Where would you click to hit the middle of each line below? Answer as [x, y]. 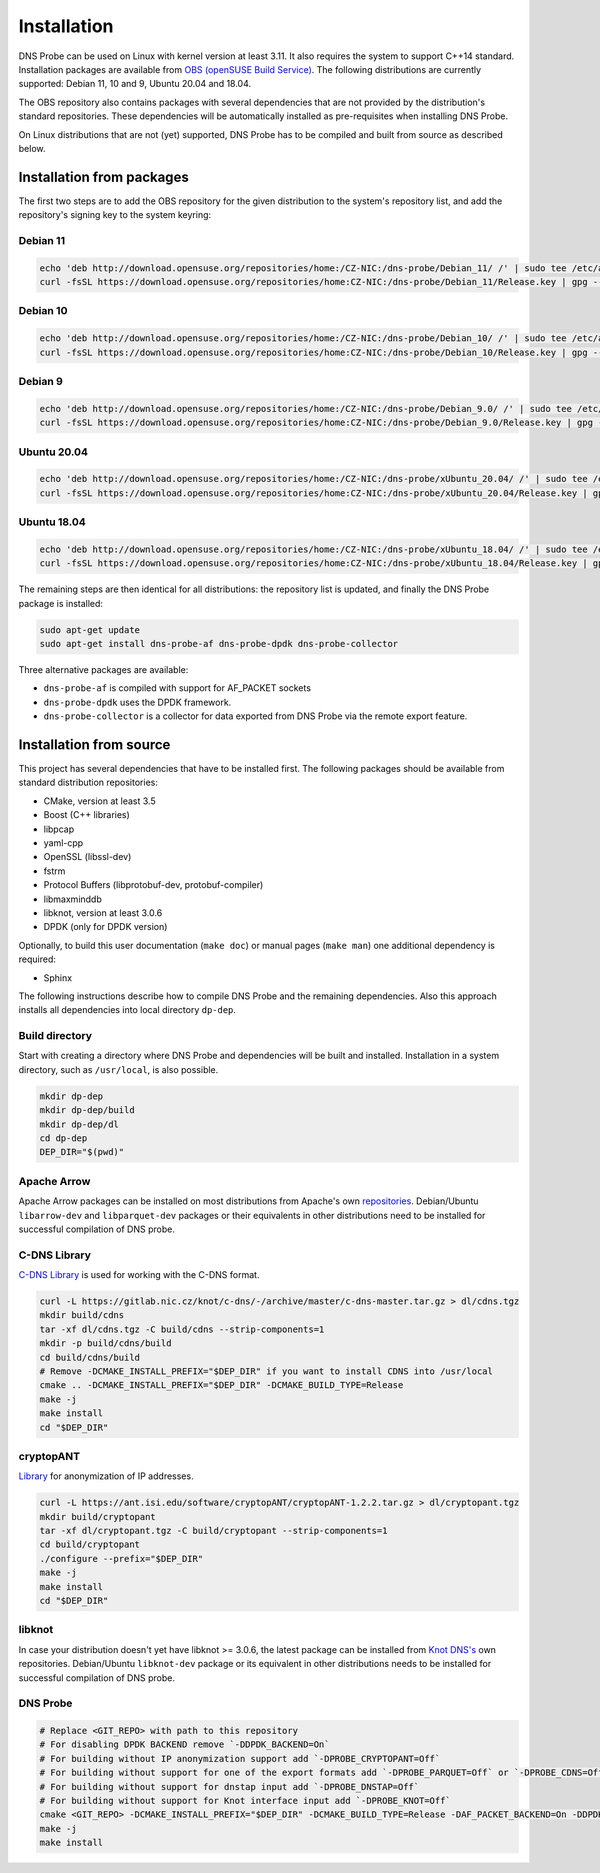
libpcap [59, 829]
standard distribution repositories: [88, 782]
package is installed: [61, 603]
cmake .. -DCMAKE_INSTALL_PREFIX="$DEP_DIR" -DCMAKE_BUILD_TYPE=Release [221, 1385]
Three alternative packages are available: [103, 669]
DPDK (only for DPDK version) [105, 927]
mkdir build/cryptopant [98, 1516]
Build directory [55, 1036]
